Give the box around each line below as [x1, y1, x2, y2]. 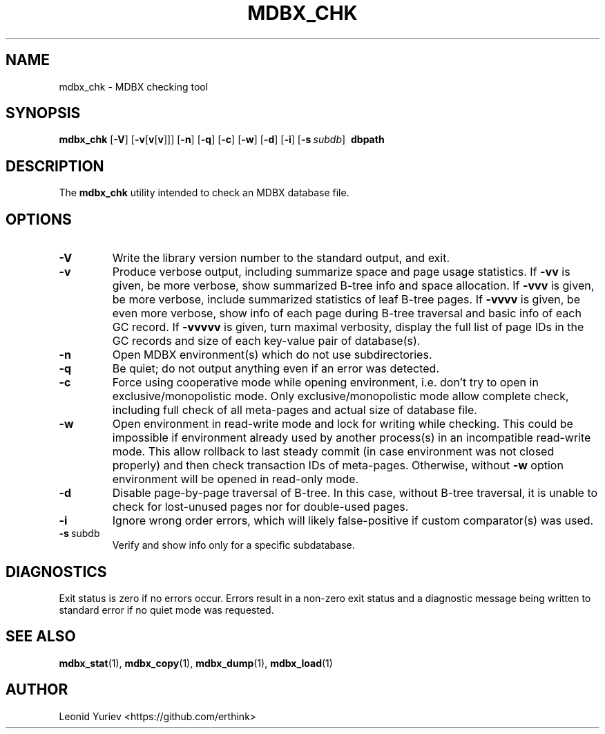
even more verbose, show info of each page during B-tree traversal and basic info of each [112, 306, 582, 321]
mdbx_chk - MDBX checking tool [59, 80, 209, 93]
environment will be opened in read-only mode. [112, 472, 359, 487]
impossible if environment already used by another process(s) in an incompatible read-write [112, 431, 591, 445]
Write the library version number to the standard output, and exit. [112, 251, 450, 265]
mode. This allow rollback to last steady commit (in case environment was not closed [112, 444, 555, 459]
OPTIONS [6, 210, 72, 228]
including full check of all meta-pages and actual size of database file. [112, 403, 477, 417]
